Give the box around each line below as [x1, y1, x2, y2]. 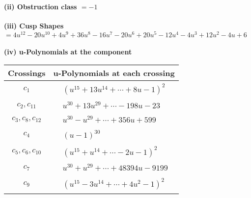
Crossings [8, 67, 46, 79]
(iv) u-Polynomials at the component [4, 47, 132, 57]
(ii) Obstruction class [4, 1, 77, 11]
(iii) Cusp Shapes [4, 21, 64, 31]
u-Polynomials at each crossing [53, 67, 175, 79]
